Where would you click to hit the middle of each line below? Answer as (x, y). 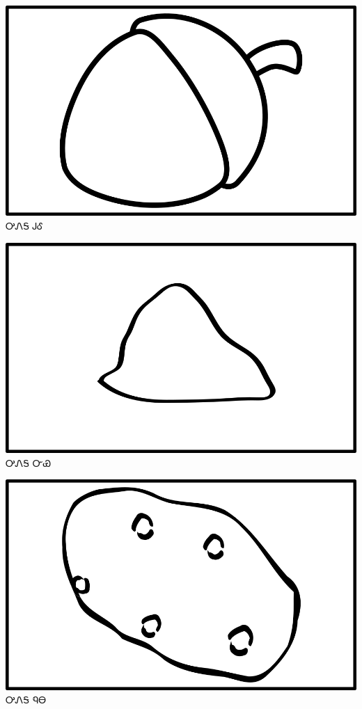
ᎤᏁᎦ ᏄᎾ (26, 700)
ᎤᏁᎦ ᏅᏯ (29, 462)
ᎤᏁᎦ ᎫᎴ (24, 225)
